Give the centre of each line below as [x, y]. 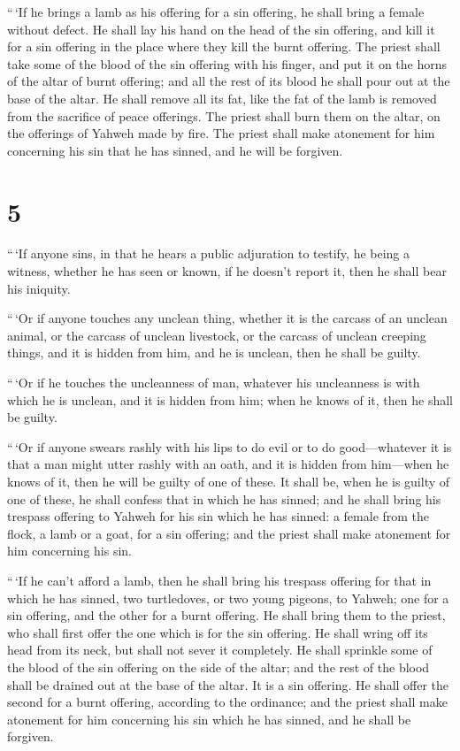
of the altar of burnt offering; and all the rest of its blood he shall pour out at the [229, 81]
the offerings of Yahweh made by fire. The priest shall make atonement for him [221, 133]
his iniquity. [39, 288]
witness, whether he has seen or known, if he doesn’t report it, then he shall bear [227, 271]
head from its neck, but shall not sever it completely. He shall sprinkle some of [220, 650]
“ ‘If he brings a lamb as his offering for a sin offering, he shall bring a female [216, 11]
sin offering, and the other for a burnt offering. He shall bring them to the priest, [226, 615]
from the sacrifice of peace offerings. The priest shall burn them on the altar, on [224, 115]
